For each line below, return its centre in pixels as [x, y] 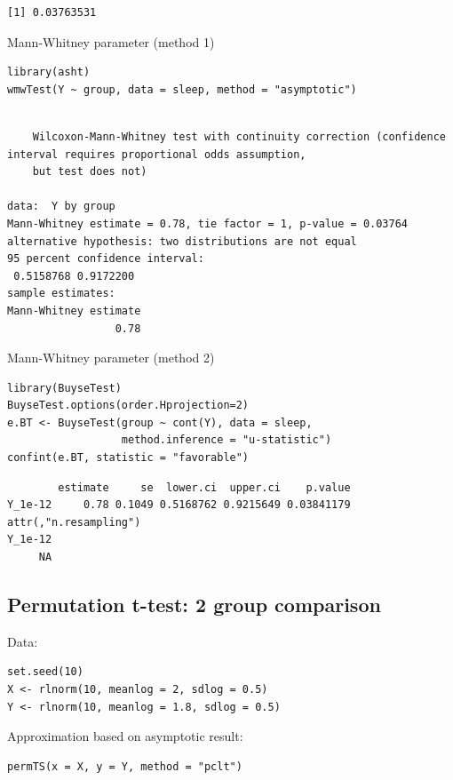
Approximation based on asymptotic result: [125, 736]
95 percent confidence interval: [106, 259]
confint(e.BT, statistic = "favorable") [128, 458]
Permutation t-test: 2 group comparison [194, 605]
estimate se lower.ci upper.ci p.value [204, 487]
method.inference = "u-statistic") [226, 440]
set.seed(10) [45, 672]
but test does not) [90, 172]
